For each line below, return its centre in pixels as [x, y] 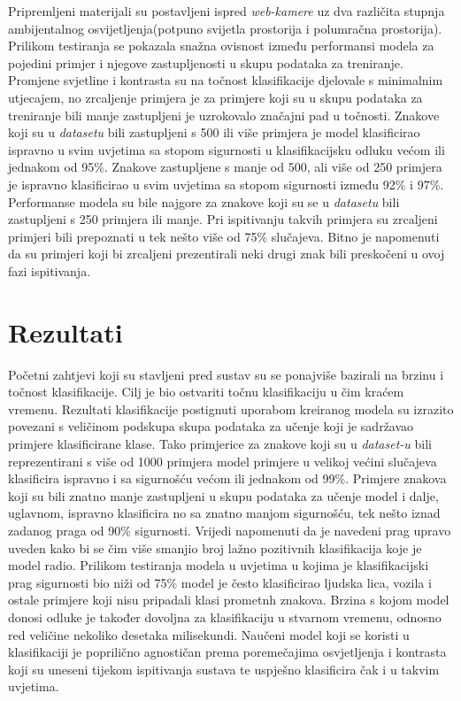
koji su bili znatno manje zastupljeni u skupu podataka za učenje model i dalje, [223, 495]
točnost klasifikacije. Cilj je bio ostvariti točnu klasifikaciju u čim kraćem [206, 392]
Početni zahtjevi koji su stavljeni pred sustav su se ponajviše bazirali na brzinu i [226, 374]
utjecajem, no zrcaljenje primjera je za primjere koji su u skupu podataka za [215, 97]
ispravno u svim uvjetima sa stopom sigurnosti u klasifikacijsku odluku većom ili [227, 149]
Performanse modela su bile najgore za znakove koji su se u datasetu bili [204, 201]
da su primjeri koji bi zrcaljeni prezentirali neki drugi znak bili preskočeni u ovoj [227, 254]
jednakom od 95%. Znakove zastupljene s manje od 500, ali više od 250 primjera [225, 167]
